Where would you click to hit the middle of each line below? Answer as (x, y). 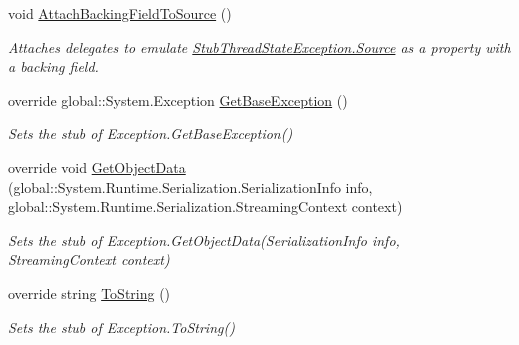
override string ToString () (89, 292)
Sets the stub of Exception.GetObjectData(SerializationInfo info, (204, 239)
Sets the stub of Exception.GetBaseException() (150, 133)
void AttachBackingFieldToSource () (120, 13)
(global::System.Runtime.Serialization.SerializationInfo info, (190, 186)
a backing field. (53, 66)
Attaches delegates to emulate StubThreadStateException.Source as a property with (259, 46)
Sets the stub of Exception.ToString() (121, 326)
